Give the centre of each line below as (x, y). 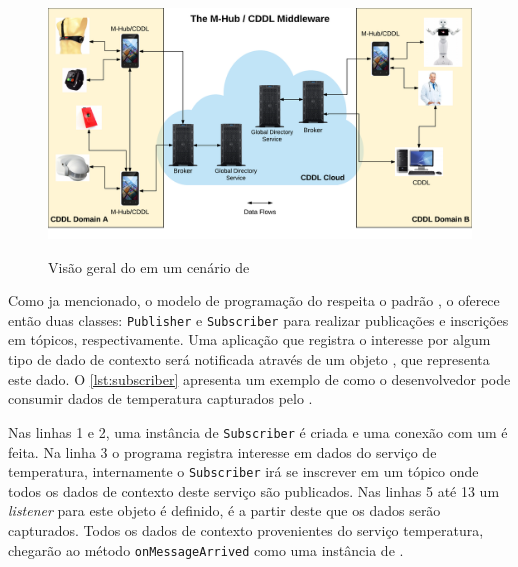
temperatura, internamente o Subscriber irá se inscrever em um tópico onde (243, 471)
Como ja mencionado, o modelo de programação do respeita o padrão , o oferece (254, 300)
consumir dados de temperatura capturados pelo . (160, 398)
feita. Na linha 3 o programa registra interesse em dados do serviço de (222, 451)
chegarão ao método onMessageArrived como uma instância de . (206, 549)
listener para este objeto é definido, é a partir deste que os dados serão (224, 510)
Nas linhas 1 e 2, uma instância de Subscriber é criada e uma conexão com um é (258, 431)
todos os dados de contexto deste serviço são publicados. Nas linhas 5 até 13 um (254, 490)
